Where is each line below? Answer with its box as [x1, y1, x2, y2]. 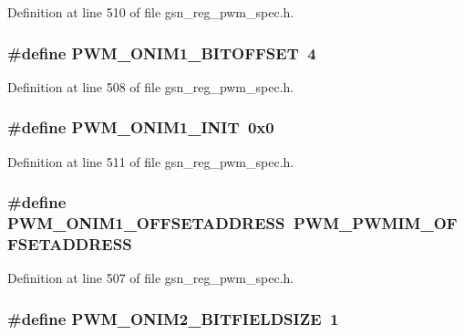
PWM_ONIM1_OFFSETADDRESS [7, 212, 285, 235]
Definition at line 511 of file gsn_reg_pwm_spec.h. [7, 152, 294, 171]
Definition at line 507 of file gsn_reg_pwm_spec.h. [7, 268, 294, 288]
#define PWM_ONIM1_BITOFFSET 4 [7, 41, 316, 64]
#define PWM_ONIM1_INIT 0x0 [7, 116, 274, 139]
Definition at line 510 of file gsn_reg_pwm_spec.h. [7, 3, 294, 21]
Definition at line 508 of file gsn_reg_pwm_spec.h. [7, 77, 294, 96]
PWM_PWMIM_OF [293, 212, 458, 235]
